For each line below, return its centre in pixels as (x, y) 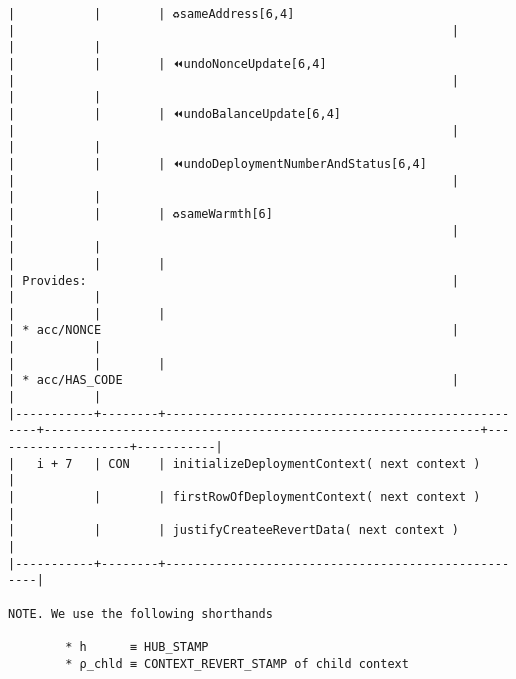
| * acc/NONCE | (234, 330)
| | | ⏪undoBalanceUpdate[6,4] (174, 113)
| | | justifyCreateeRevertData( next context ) (234, 530)
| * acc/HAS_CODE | (234, 380)
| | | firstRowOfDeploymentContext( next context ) (244, 497)
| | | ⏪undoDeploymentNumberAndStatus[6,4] (217, 163)
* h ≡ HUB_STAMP (137, 646)
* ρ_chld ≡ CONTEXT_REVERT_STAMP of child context (237, 663)
